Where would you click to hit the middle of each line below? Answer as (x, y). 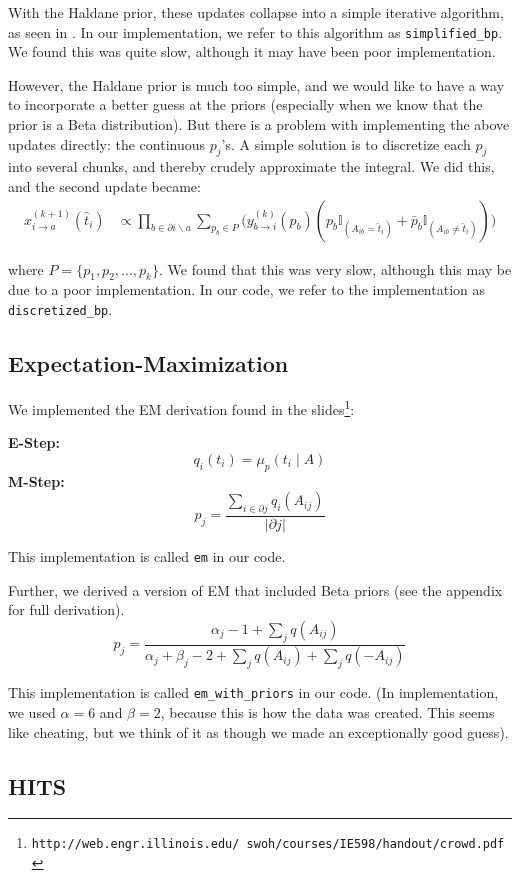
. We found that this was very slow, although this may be (335, 268)
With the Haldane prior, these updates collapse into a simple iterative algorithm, (256, 12)
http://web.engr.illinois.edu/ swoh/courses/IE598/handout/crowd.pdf (268, 844)
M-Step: (36, 480)
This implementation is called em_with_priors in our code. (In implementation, (253, 692)
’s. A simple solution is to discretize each (346, 143)
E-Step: (34, 442)
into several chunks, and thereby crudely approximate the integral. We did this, (251, 166)
